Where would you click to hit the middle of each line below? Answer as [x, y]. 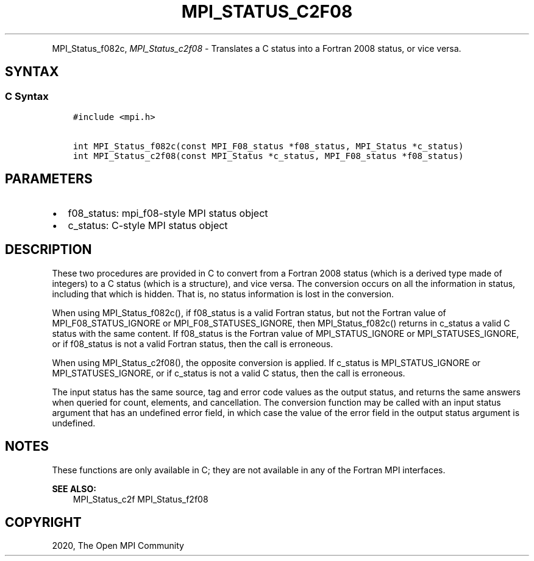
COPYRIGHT [43, 522]
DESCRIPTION [48, 250]
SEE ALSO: [74, 489]
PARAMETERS [49, 179]
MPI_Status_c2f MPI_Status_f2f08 [141, 499]
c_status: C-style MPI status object [148, 225]
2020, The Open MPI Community [118, 546]
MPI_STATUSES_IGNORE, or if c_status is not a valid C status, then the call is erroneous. [229, 373]
